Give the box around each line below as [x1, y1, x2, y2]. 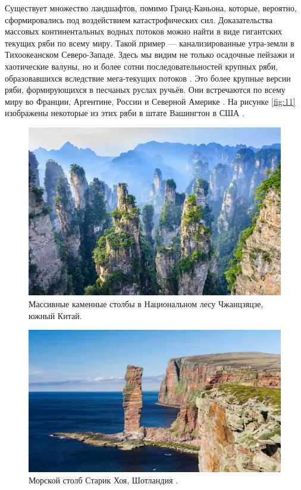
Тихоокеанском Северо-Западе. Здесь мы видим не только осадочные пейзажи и [5, 48, 294, 61]
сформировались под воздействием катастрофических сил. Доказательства [5, 13, 273, 26]
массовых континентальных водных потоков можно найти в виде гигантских [5, 25, 283, 38]
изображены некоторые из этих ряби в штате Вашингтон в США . [5, 107, 244, 119]
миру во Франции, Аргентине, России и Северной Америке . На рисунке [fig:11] [5, 95, 296, 107]
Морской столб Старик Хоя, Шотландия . [29, 474, 178, 486]
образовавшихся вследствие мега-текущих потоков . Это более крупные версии [5, 71, 291, 84]
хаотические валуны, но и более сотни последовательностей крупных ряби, [5, 60, 278, 72]
